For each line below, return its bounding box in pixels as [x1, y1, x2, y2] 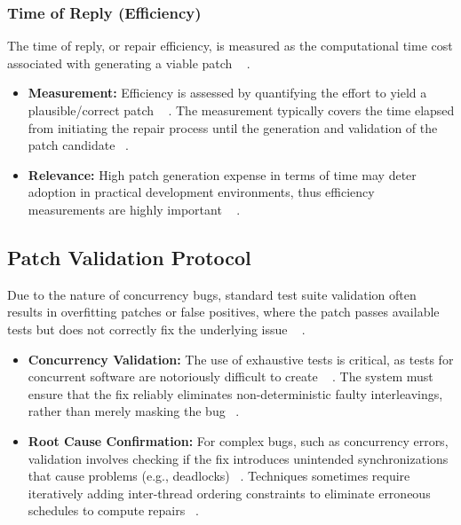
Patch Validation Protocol [7, 243, 251, 270]
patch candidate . [28, 136, 129, 154]
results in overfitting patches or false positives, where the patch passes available [7, 302, 440, 321]
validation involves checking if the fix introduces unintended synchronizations [28, 449, 449, 467]
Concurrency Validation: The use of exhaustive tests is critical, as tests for [28, 349, 454, 368]
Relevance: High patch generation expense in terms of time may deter [28, 165, 417, 184]
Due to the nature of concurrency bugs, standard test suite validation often [7, 285, 417, 303]
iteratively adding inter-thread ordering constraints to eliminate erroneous [28, 483, 431, 502]
